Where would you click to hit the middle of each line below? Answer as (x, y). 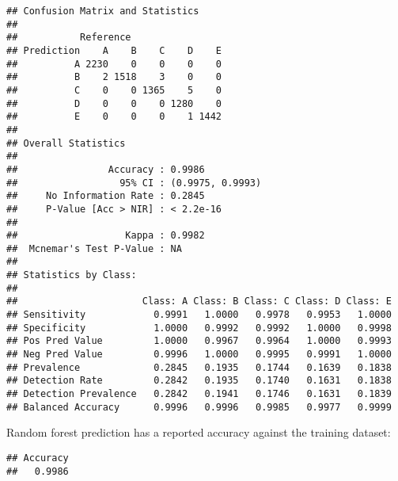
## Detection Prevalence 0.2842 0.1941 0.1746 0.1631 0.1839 (199, 394)
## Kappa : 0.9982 (106, 236)
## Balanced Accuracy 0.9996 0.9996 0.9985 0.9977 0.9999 (199, 407)
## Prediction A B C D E (114, 50)
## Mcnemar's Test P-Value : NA (94, 248)
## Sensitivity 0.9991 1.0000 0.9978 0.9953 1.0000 (199, 315)
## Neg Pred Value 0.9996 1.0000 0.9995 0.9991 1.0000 (199, 355)
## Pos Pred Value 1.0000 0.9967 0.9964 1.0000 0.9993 (199, 341)
